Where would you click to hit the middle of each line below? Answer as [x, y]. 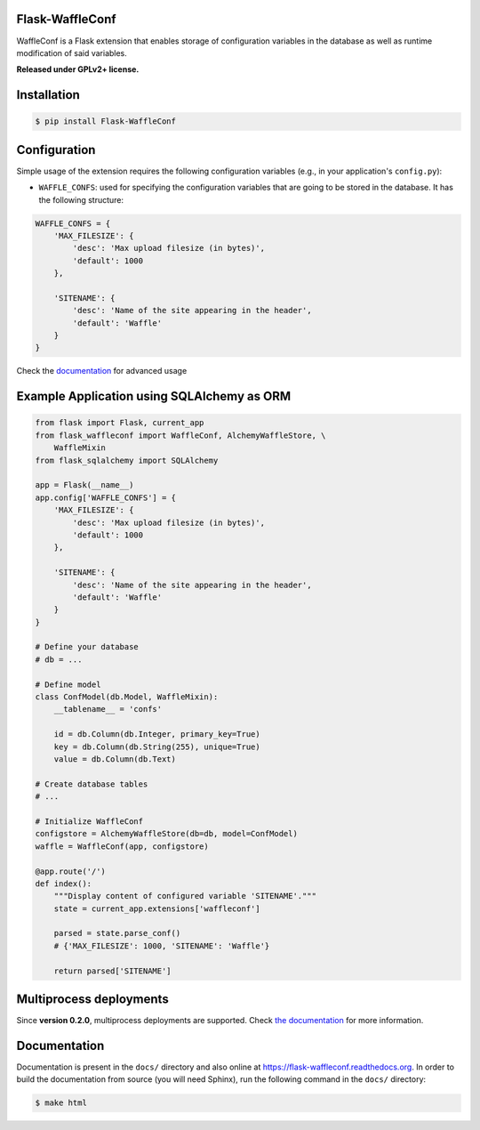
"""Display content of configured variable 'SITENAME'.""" [185, 896]
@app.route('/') [71, 871]
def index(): [64, 884]
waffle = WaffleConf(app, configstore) [122, 846]
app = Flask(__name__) [84, 485]
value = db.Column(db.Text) [115, 759]
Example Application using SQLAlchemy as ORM [154, 396]
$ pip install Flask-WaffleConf [106, 121]
